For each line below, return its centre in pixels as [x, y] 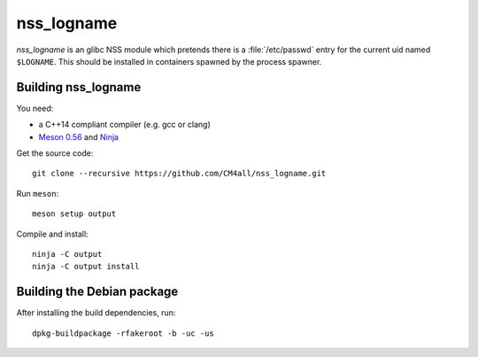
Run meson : [38, 193]
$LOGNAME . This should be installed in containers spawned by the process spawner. [169, 61]
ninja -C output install [86, 267]
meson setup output [74, 214]
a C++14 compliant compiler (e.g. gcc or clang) [125, 125]
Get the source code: [55, 153]
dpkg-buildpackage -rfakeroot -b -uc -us [123, 333]
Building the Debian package [97, 292]
